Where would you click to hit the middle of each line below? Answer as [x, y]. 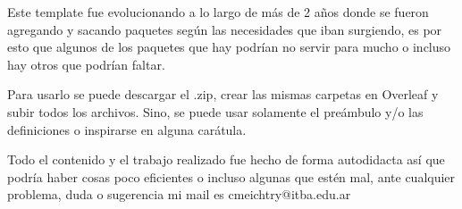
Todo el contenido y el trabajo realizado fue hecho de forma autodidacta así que [226, 159]
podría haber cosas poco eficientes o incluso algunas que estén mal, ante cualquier [231, 176]
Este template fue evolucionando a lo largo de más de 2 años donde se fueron [218, 12]
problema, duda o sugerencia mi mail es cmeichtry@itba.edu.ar [179, 194]
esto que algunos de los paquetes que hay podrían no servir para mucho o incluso [229, 47]
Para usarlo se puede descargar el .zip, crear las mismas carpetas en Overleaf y [223, 94]
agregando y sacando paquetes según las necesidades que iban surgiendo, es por [225, 29]
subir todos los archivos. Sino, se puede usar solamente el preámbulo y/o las [215, 111]
